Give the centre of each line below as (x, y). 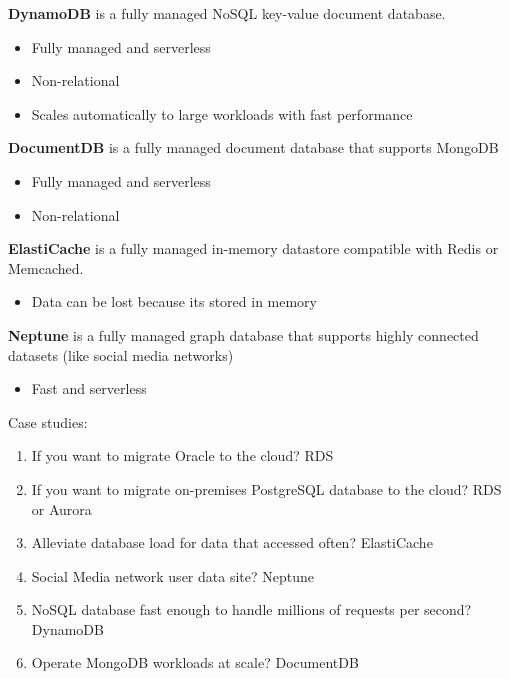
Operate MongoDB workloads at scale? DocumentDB (195, 662)
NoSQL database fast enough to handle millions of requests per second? (251, 609)
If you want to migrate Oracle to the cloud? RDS (182, 455)
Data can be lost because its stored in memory (174, 301)
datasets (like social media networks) (121, 354)
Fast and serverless (89, 388)
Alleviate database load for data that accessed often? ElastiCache (232, 542)
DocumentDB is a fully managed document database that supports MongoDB (253, 147)
